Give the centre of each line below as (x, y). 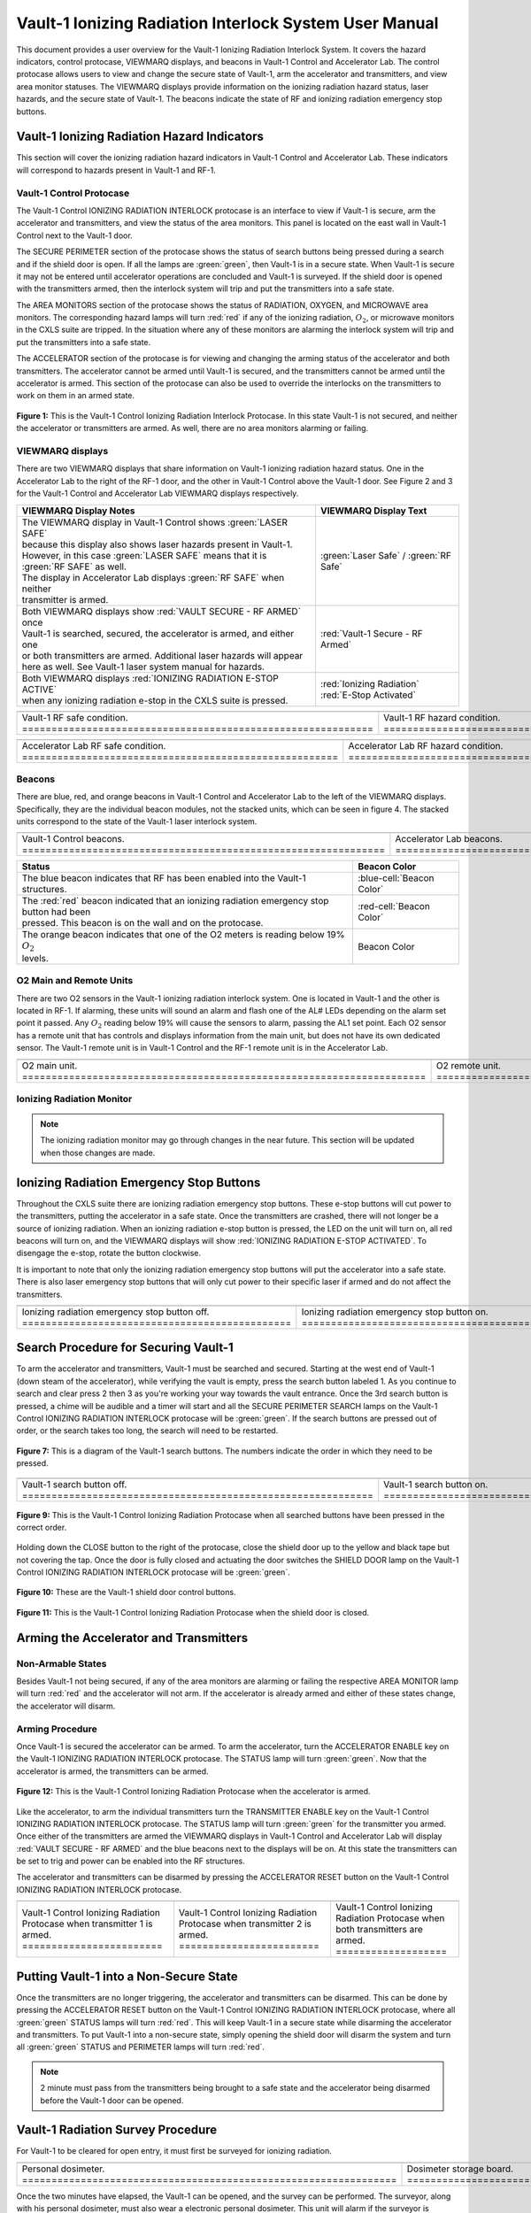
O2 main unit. (50, 1065)
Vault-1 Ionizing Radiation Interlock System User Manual (227, 23)
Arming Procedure (57, 1729)
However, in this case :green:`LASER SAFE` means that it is (144, 555)
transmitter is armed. (65, 599)
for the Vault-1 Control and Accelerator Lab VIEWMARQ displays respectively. (158, 493)
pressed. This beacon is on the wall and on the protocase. (142, 923)
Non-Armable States (62, 1663)
